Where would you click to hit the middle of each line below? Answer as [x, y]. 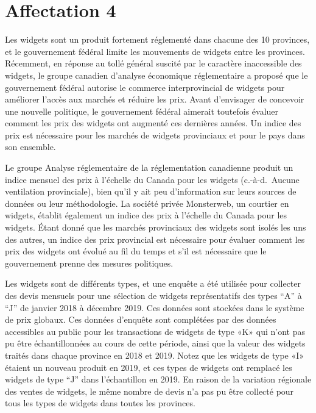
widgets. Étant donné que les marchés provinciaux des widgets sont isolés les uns [156, 227]
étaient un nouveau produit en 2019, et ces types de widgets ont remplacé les [149, 367]
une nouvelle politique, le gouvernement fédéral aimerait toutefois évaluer [142, 111]
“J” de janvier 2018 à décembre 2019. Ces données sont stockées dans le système [155, 307]
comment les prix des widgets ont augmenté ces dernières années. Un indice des [153, 123]
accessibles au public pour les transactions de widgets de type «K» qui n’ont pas [155, 331]
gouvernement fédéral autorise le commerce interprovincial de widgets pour [145, 87]
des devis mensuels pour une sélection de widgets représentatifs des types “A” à [153, 295]
